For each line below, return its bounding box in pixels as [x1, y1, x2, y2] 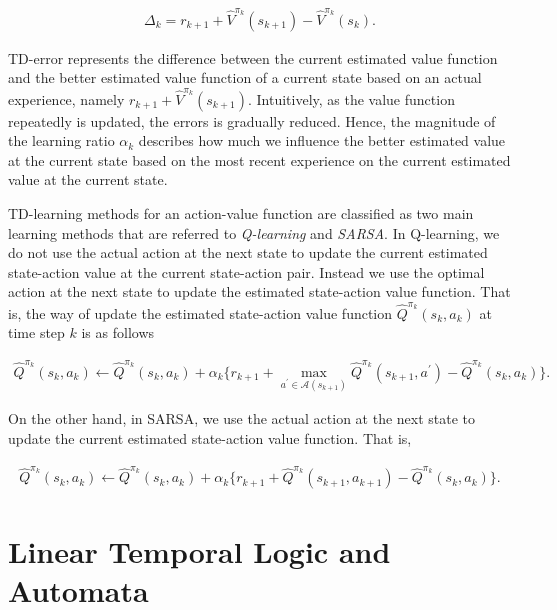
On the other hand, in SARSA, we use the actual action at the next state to [8, 408, 476, 429]
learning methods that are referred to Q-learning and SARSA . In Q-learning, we [8, 222, 500, 243]
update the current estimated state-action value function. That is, [8, 428, 412, 449]
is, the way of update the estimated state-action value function [8, 302, 393, 323]
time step [8, 322, 65, 343]
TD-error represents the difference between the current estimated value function [8, 47, 498, 68]
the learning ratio [8, 130, 115, 151]
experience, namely [8, 88, 125, 109]
